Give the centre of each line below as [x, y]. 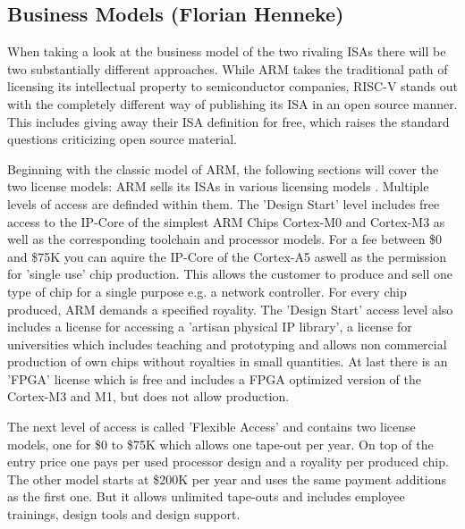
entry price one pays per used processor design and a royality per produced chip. [228, 462]
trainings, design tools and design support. [124, 514]
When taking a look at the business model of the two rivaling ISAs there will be [227, 51]
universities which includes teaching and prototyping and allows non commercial [227, 344]
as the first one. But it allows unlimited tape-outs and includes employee [206, 496]
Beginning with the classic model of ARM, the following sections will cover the [223, 168]
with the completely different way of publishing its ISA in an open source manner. [232, 103]
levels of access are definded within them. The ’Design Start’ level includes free [224, 203]
